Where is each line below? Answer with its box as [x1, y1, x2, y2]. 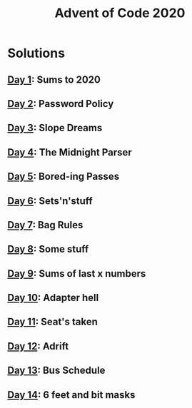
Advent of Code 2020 [54, 5, 186, 21]
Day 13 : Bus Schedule [7, 364, 106, 377]
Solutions [7, 45, 66, 61]
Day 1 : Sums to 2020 [7, 73, 101, 86]
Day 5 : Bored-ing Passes [7, 170, 120, 183]
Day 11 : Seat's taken [7, 316, 98, 328]
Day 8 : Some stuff [7, 243, 89, 255]
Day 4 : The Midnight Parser [7, 146, 132, 158]
